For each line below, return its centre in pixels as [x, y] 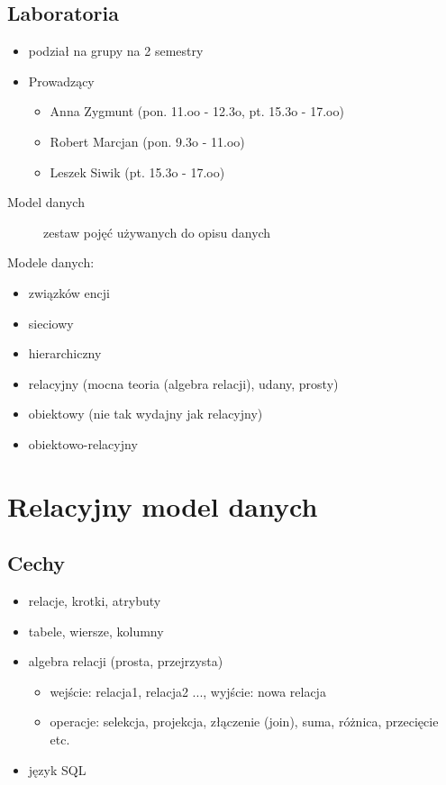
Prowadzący [61, 81]
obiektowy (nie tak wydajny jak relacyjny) [146, 414]
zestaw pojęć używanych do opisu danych [157, 232]
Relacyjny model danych [163, 505]
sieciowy [51, 323]
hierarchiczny [65, 353]
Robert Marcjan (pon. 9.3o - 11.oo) [147, 141]
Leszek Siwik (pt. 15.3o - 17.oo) [137, 171]
